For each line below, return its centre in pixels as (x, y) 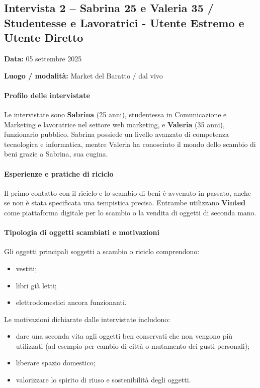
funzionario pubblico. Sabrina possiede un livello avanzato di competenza (117, 134)
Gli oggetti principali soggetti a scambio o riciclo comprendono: (102, 251)
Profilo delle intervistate (47, 95)
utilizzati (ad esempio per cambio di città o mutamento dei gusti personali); (133, 345)
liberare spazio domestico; (56, 363)
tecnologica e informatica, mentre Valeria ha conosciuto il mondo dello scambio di (130, 144)
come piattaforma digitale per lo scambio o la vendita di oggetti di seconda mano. (130, 212)
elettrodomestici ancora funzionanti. (71, 302)
